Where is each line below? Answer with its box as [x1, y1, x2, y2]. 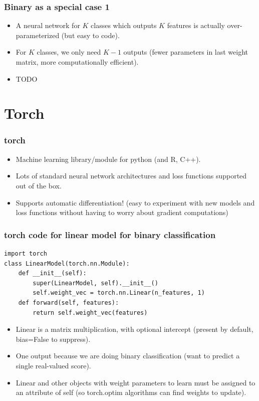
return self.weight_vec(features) [33, 309, 148, 316]
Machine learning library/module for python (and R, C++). [16, 153, 201, 164]
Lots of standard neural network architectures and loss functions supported [16, 170, 247, 181]
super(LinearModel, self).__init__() [33, 279, 158, 287]
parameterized [16, 30, 60, 40]
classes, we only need [37, 47, 101, 57]
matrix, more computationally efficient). [16, 57, 139, 67]
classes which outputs [91, 20, 157, 31]
